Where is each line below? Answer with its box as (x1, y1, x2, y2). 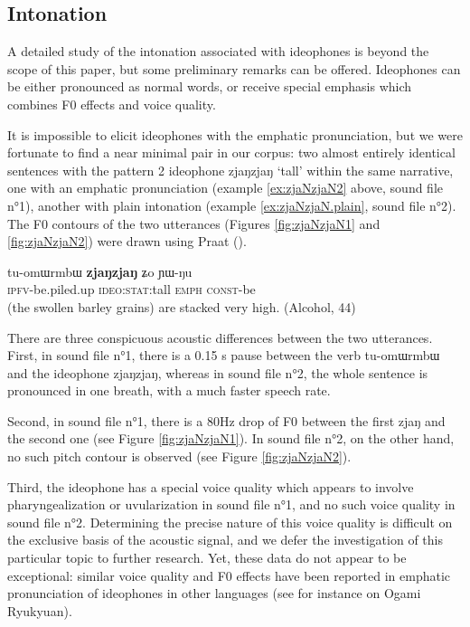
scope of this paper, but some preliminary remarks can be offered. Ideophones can (7, 59, 461, 78)
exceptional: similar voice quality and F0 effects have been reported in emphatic (7, 565, 451, 584)
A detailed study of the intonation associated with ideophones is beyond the (7, 42, 429, 61)
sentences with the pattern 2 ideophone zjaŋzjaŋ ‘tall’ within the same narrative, (7, 160, 454, 179)
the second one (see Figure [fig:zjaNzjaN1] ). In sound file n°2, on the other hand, (7, 429, 455, 448)
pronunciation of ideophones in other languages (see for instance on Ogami (7, 584, 421, 603)
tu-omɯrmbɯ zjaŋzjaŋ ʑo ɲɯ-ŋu (7, 261, 193, 280)
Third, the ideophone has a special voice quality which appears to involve (7, 477, 414, 496)
